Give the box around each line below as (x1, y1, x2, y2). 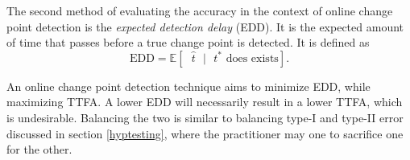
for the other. (6, 141, 72, 158)
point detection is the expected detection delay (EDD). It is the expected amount (6, 18, 404, 35)
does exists (226, 52, 279, 64)
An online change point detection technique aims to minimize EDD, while (6, 77, 371, 94)
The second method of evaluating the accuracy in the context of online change (6, 2, 393, 18)
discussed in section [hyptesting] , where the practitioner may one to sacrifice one (6, 125, 404, 142)
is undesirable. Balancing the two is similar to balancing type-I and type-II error (6, 109, 404, 125)
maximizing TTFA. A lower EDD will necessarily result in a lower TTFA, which (6, 93, 403, 110)
